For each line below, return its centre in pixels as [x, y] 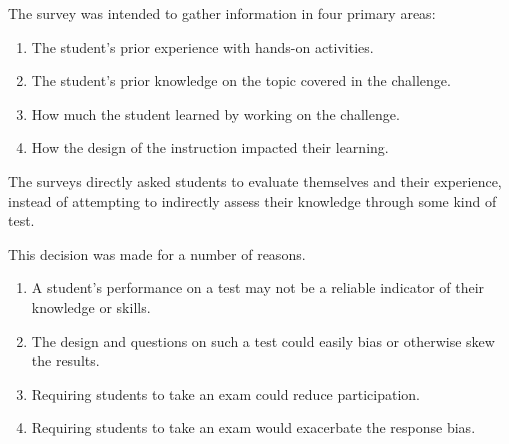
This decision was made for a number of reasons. [157, 253]
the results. [65, 360]
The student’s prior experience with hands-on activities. [202, 46]
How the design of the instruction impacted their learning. [210, 147]
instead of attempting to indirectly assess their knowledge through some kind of [252, 200]
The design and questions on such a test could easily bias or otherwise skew [263, 340]
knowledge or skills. [91, 306]
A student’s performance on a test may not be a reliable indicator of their [258, 287]
